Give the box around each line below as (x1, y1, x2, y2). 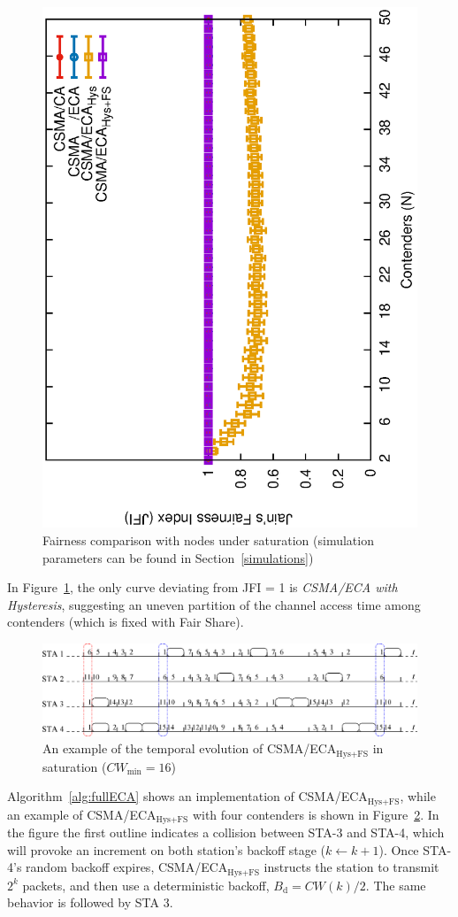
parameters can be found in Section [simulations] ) (42, 548, 314, 566)
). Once (378, 840, 419, 859)
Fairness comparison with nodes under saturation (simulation (42, 530, 374, 549)
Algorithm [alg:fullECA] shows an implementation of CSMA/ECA (7, 787, 368, 805)
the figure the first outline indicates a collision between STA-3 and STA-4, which (7, 823, 445, 842)
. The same (365, 875, 426, 894)
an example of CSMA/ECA (7, 805, 156, 823)
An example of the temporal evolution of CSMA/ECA (42, 739, 337, 758)
